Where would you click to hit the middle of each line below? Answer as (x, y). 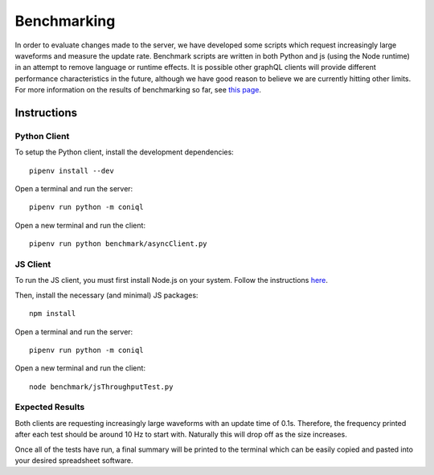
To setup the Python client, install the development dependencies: (125, 152)
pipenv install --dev (72, 170)
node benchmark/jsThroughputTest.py (101, 387)
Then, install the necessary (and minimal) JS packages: (106, 295)
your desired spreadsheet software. (74, 461)
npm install (53, 314)
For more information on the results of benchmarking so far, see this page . (138, 90)
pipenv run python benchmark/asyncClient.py (119, 244)
